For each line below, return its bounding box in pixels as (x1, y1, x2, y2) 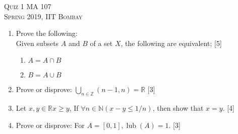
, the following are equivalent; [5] (121, 37, 222, 48)
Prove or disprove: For (16, 119, 85, 130)
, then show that (152, 103, 204, 113)
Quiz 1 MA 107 (4, 1, 51, 11)
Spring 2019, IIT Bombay (4, 11, 83, 21)
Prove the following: (16, 28, 78, 38)
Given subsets (16, 37, 59, 48)
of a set (90, 37, 113, 48)
